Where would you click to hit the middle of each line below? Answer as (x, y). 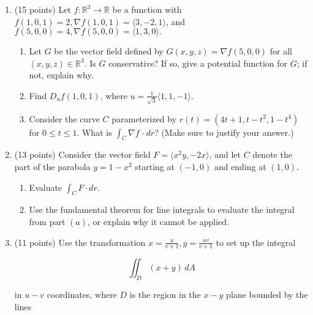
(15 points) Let (43, 9)
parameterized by (144, 118)
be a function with (147, 9)
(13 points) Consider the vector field (82, 154)
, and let (225, 154)
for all (281, 51)
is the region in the (165, 295)
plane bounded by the (267, 295)
